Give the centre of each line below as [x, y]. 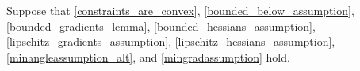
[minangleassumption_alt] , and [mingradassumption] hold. [148, 56]
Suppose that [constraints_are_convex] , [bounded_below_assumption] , [180, 10]
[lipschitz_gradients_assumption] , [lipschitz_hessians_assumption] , [171, 41]
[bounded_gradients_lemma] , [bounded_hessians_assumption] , [161, 26]
